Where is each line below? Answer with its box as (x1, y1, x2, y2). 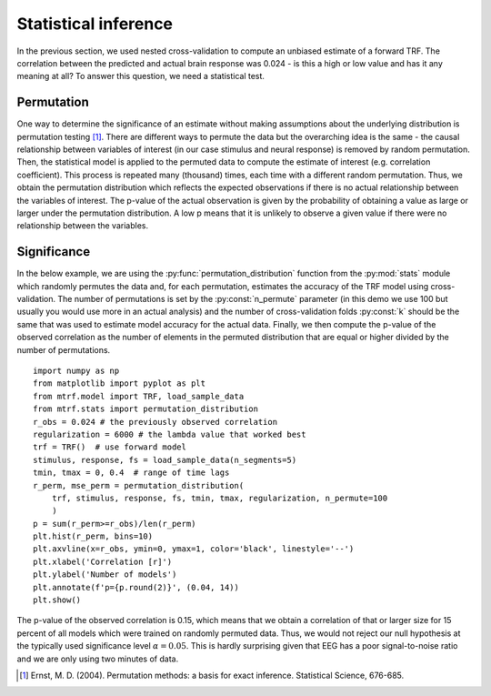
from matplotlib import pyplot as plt (33, 378, 206, 388)
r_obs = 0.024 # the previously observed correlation (33, 417, 277, 427)
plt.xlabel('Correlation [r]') (33, 556, 173, 567)
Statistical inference (16, 14, 173, 34)
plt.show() (33, 595, 82, 605)
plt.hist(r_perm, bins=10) (33, 531, 154, 541)
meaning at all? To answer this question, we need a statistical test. (16, 71, 266, 82)
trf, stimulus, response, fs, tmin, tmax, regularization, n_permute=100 (51, 492, 388, 503)
